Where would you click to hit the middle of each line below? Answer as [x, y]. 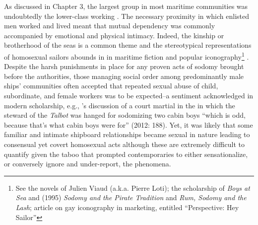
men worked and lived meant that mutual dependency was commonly [110, 26]
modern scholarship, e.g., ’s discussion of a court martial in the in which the [120, 105]
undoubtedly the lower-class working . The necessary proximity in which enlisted [127, 16]
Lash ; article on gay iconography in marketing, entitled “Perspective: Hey [127, 207]
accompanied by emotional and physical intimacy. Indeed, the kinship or [114, 35]
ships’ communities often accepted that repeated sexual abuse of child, [111, 86]
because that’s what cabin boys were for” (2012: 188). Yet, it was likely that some [129, 124]
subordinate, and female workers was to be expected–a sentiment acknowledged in [129, 95]
